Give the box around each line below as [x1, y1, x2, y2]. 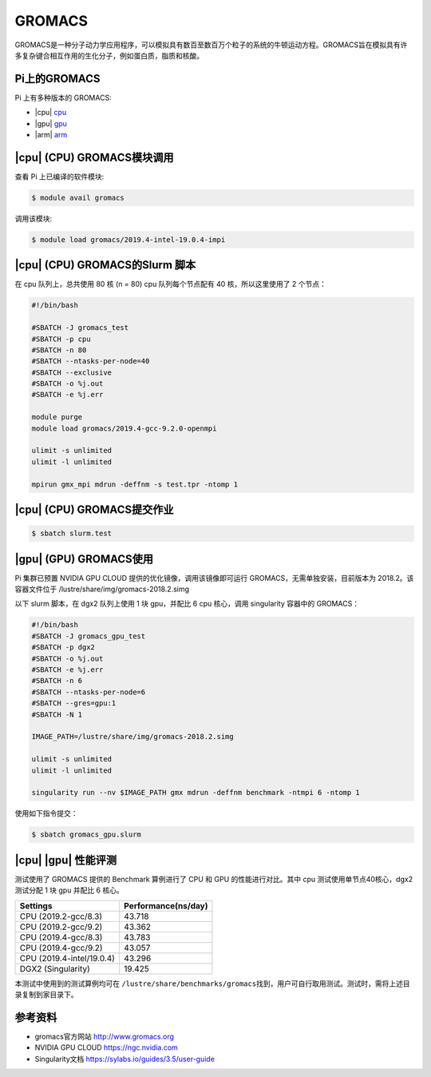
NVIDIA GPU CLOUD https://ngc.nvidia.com [34, 1043, 179, 1052]
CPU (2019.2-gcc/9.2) [19, 921, 103, 932]
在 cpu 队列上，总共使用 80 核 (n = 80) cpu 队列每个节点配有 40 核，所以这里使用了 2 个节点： [14, 280, 327, 289]
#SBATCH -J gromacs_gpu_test [31, 631, 146, 641]
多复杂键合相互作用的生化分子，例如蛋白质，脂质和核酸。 [14, 50, 204, 60]
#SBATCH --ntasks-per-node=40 [31, 356, 150, 366]
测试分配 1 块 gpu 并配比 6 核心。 [14, 885, 124, 895]
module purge [31, 412, 83, 422]
